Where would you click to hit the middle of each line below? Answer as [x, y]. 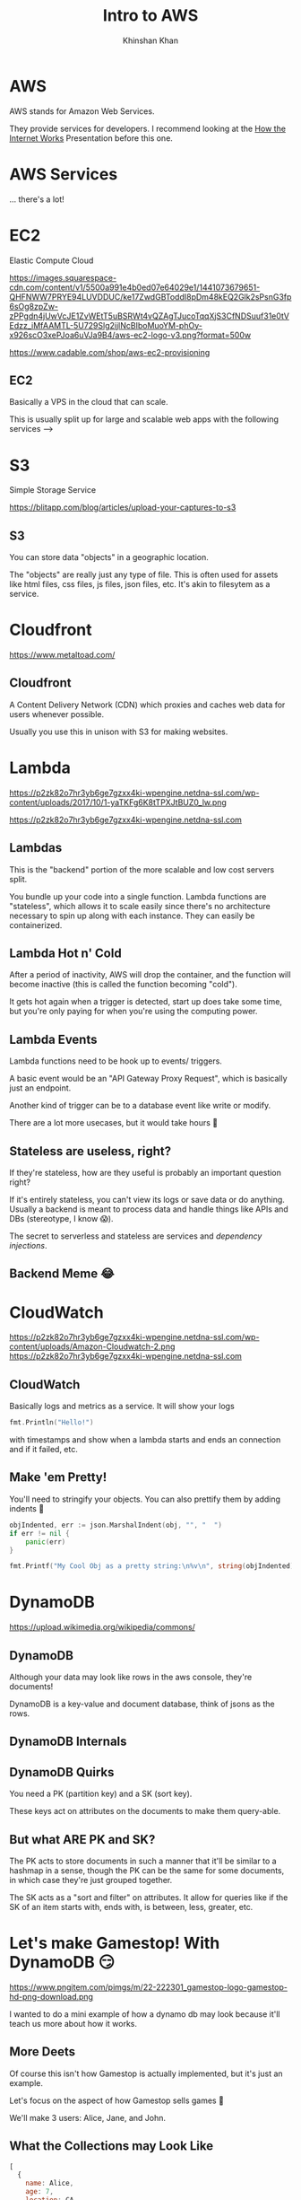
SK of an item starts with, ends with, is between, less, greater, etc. [131, 1907]
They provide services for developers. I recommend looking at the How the [148, 128]
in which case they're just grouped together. [91, 1880]
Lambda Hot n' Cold [66, 954]
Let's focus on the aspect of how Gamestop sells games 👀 [116, 2100]
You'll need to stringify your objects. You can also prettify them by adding [145, 1499]
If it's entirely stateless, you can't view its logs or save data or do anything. [147, 1200]
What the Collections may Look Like [111, 2146]
